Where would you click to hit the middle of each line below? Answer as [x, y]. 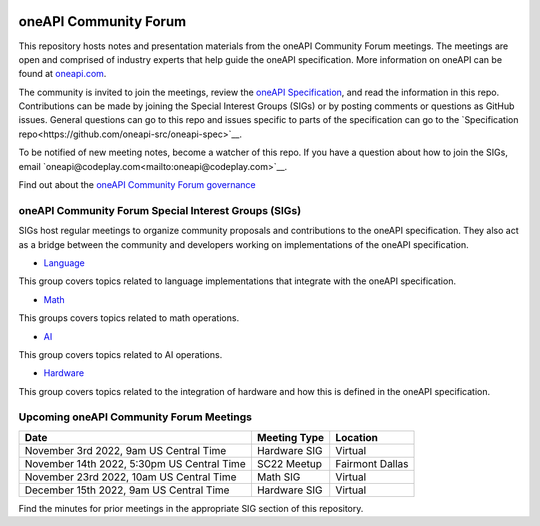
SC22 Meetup [289, 463]
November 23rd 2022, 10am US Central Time [130, 477]
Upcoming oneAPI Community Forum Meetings [135, 417]
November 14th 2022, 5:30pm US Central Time [135, 463]
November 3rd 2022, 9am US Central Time [125, 450]
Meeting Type [290, 437]
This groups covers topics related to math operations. [129, 318]
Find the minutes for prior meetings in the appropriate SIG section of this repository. [191, 508]
